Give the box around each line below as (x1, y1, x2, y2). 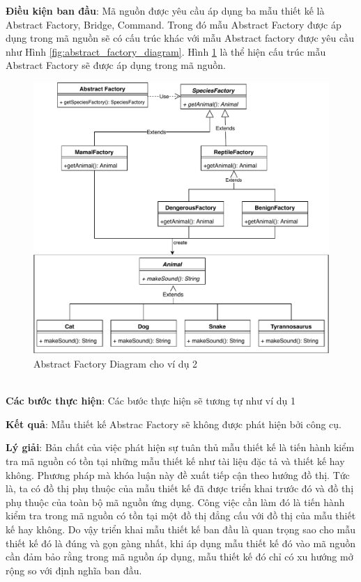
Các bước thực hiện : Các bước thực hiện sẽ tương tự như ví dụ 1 (6, 393, 295, 408)
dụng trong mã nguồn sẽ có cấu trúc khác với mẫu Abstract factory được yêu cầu (6, 31, 355, 45)
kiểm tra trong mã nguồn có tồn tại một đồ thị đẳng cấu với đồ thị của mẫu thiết (6, 508, 356, 523)
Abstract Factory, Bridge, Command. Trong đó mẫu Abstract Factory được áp (6, 17, 341, 31)
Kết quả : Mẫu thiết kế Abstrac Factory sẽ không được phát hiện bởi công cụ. (6, 416, 341, 431)
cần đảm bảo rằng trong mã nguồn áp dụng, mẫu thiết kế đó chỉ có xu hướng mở (6, 549, 353, 564)
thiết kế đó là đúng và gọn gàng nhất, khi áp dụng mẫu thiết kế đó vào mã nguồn (6, 535, 356, 550)
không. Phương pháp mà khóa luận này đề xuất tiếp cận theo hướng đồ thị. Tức (6, 467, 350, 482)
